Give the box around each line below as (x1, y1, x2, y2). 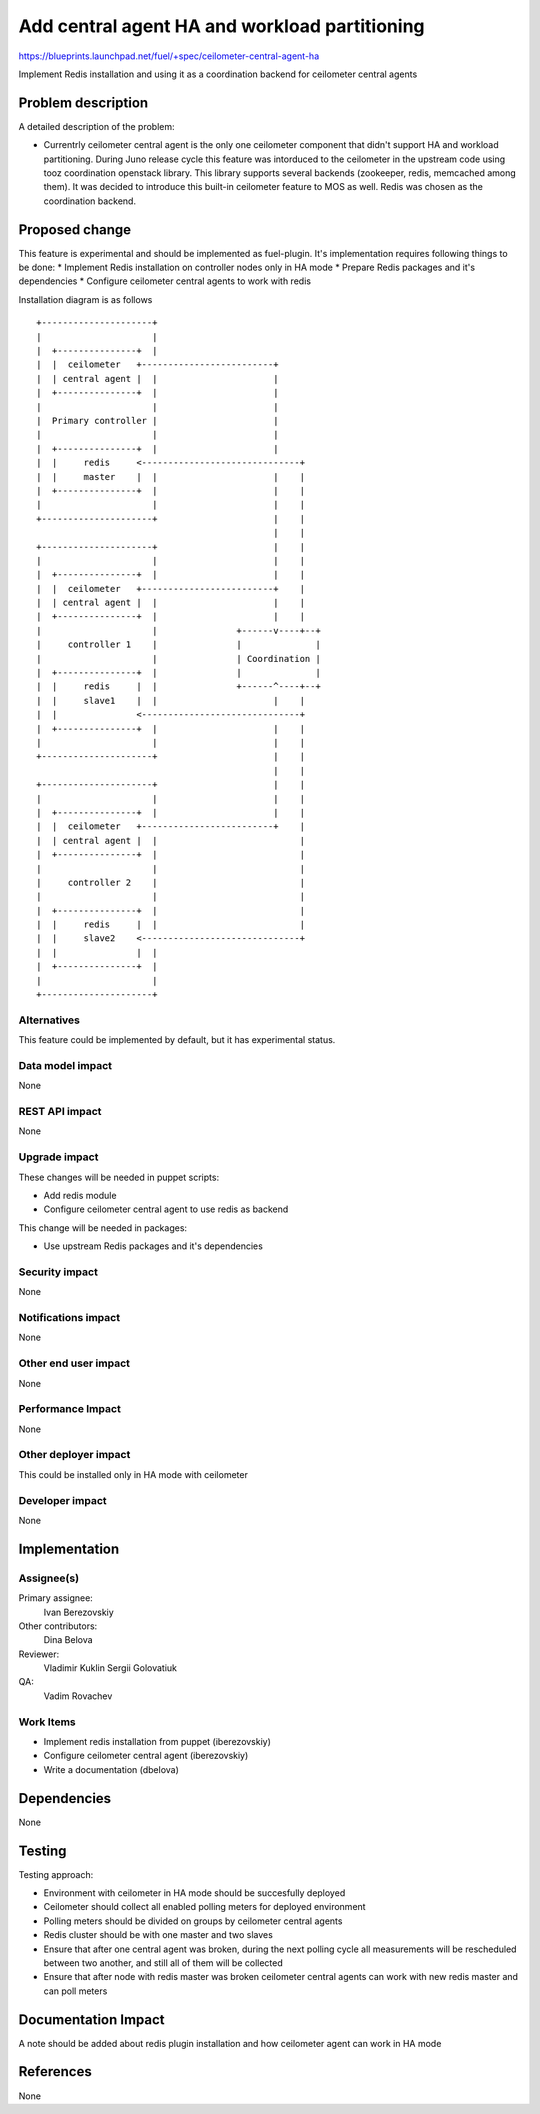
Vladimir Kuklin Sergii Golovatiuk (43, 1662, 178, 1674)
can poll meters (43, 1985, 108, 1997)
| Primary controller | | (36, 415, 279, 426)
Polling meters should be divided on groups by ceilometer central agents (43, 1915, 343, 1927)
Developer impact (18, 1493, 107, 1507)
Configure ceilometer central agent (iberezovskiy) (43, 1750, 249, 1762)
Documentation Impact (18, 2011, 165, 2028)
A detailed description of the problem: (18, 120, 175, 132)
